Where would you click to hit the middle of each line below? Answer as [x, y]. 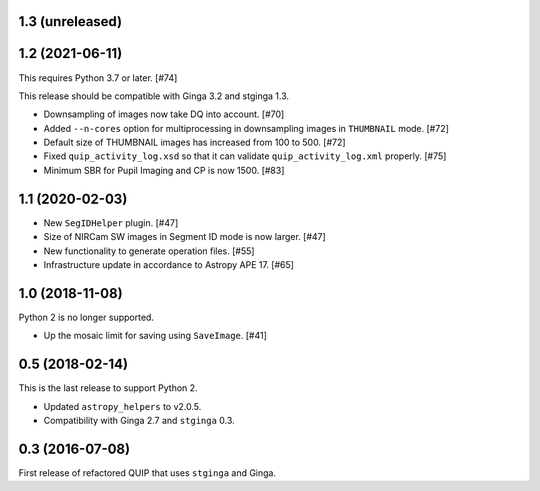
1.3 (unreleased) [70, 21]
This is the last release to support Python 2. [108, 388]
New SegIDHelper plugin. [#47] [111, 222]
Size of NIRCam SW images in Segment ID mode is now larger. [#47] [185, 237]
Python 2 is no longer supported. [86, 317]
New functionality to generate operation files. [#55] [149, 251]
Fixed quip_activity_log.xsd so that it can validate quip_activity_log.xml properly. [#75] [245, 156]
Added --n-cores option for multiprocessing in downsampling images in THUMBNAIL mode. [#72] [246, 128]
